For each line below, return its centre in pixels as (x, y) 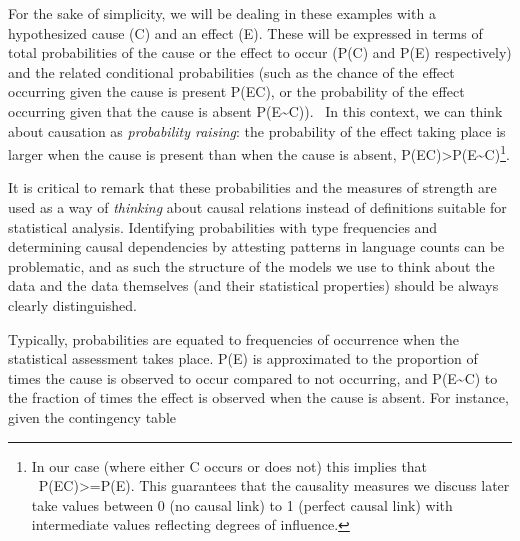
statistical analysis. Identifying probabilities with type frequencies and (223, 226)
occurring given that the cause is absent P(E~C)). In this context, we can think (255, 110)
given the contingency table (92, 416)
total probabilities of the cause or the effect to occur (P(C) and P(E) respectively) (260, 52)
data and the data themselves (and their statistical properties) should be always (253, 285)
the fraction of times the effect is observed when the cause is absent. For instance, (258, 397)
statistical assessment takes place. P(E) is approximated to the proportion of (243, 358)
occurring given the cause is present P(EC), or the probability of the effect (236, 91)
